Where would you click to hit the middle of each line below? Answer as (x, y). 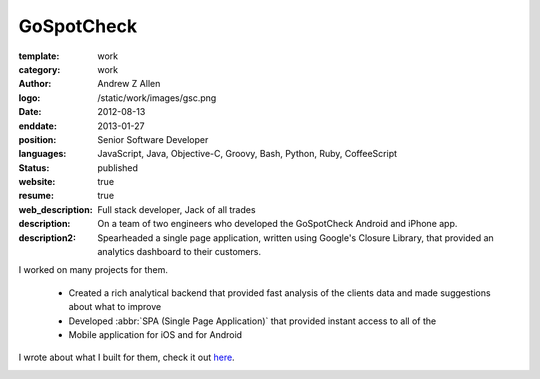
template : (39, 56)
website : (37, 182)
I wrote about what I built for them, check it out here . (126, 357)
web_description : (56, 209)
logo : (29, 97)
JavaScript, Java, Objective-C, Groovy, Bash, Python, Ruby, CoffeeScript (247, 154)
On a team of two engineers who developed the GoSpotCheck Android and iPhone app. (277, 224)
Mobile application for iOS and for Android (155, 334)
